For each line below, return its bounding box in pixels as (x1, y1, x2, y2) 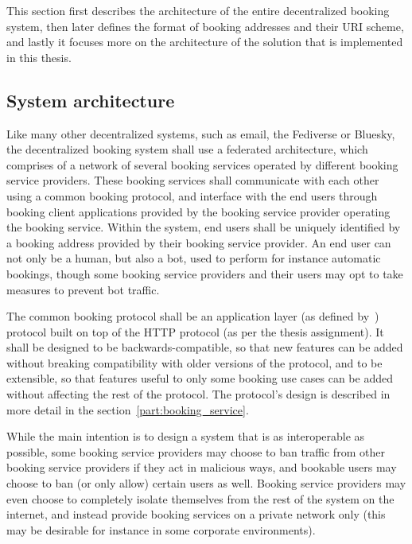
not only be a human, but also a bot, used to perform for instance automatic (6, 250, 381, 266)
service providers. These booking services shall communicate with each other (6, 172, 379, 188)
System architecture (6, 87, 175, 112)
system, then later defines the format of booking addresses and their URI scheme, (6, 17, 404, 34)
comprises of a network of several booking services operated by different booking (6, 156, 398, 173)
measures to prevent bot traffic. (6, 281, 160, 297)
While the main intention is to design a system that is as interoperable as (6, 428, 365, 445)
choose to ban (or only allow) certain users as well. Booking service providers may (6, 475, 406, 492)
